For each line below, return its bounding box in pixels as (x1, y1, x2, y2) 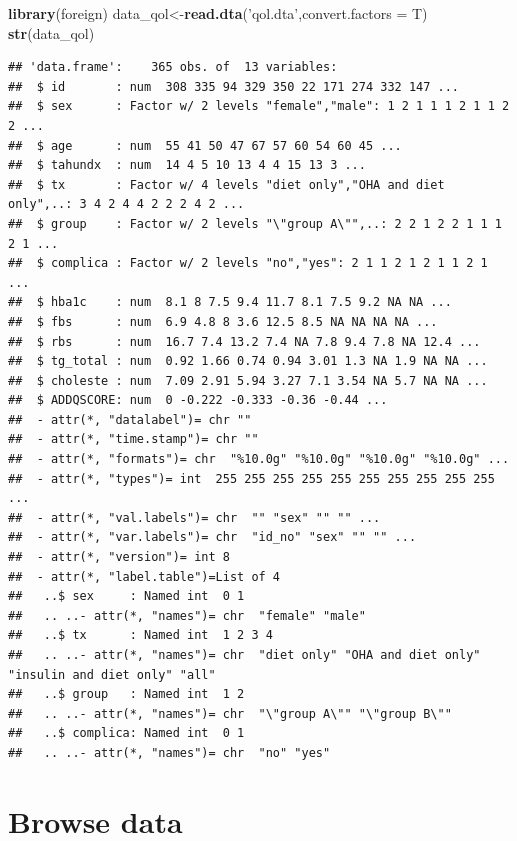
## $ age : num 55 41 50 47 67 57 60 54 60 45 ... (8, 138, 402, 153)
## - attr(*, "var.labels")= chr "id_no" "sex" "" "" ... (8, 530, 417, 545)
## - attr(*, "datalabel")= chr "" (8, 412, 252, 427)
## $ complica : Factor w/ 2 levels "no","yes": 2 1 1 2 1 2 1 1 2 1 (8, 256, 488, 271)
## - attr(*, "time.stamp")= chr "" (8, 432, 259, 447)
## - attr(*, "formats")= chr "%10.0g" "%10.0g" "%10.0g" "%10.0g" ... (8, 452, 510, 467)
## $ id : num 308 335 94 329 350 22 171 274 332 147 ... (8, 79, 460, 94)
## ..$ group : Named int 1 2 (8, 687, 245, 702)
